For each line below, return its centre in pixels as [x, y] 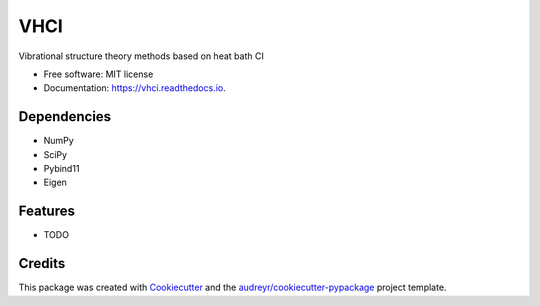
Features [46, 211]
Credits [42, 263]
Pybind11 [61, 169]
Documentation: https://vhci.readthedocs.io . [134, 88]
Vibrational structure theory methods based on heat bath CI [141, 56]
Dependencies [65, 116]
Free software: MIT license [98, 74]
